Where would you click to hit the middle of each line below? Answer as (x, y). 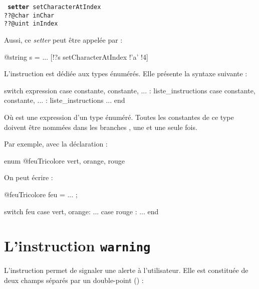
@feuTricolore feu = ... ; (41, 194)
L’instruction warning (77, 246)
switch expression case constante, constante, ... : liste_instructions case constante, (130, 90)
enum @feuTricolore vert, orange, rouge (64, 160)
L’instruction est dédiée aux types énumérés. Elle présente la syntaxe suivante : (126, 74)
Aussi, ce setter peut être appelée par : (63, 39)
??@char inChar (29, 15)
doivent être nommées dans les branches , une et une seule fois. (101, 127)
